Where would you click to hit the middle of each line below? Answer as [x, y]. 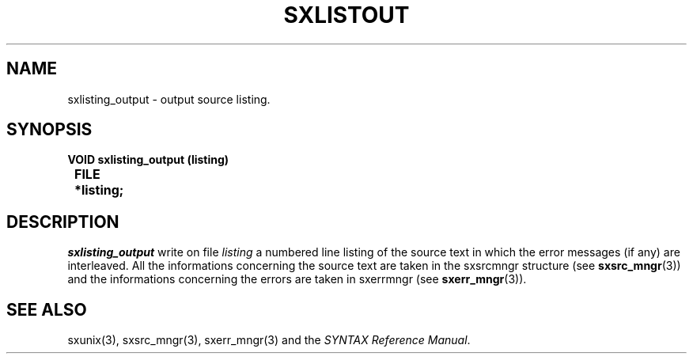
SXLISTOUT [346, 15]
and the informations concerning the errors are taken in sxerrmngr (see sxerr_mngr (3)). [297, 279]
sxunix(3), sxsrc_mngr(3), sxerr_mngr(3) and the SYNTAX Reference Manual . [269, 340]
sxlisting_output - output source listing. [169, 99]
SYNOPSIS [49, 130]
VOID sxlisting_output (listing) [148, 160]
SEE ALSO [47, 309]
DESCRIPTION [63, 222]
